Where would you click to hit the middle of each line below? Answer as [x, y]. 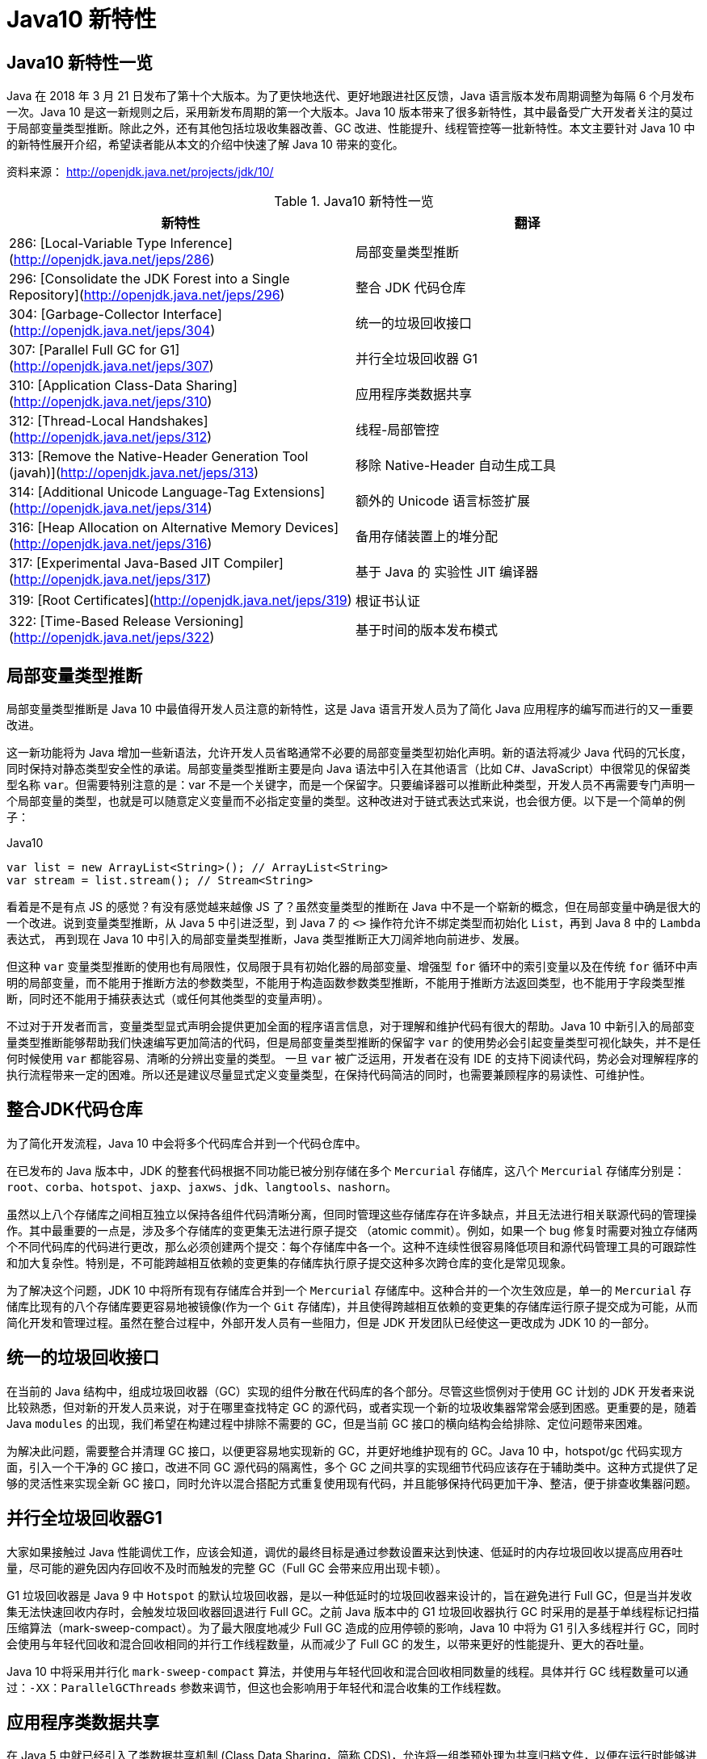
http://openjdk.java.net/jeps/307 [111, 366]
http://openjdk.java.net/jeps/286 [112, 260]
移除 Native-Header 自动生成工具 [456, 466]
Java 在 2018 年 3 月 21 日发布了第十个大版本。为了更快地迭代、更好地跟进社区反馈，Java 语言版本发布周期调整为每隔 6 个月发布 [351, 96]
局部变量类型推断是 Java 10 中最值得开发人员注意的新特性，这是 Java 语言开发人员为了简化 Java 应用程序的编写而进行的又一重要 [350, 709]
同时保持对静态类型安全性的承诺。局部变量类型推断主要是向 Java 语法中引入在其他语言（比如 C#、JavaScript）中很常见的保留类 [349, 769]
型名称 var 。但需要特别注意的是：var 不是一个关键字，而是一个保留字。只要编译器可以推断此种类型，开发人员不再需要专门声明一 [351, 785]
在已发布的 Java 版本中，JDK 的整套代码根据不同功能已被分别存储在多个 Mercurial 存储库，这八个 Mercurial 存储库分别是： [346, 1170]
